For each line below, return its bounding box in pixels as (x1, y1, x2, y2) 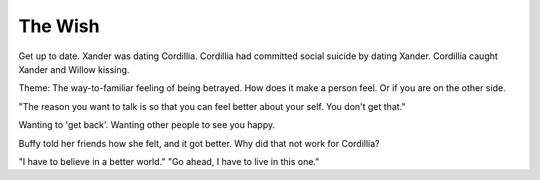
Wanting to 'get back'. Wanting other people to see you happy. (18, 119, 276, 131)
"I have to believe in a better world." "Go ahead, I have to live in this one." (18, 155, 320, 167)
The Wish (18, 15, 100, 37)
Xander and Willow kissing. (18, 63, 130, 75)
